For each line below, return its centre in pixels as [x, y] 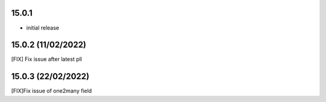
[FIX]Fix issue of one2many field [52, 91]
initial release [43, 28]
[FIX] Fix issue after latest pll [47, 59]
